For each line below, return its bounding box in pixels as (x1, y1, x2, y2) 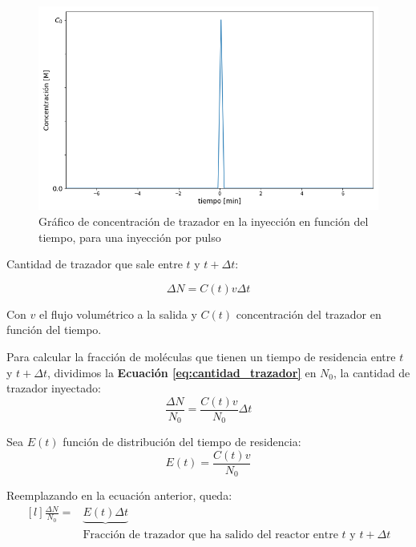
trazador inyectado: (6, 380, 101, 396)
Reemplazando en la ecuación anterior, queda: (6, 487, 232, 504)
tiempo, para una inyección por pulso (38, 228, 221, 245)
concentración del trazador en (236, 305, 382, 322)
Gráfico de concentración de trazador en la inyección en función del (38, 212, 369, 229)
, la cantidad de (333, 364, 410, 380)
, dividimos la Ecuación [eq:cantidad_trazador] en (46, 364, 317, 380)
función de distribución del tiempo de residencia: (63, 433, 301, 450)
